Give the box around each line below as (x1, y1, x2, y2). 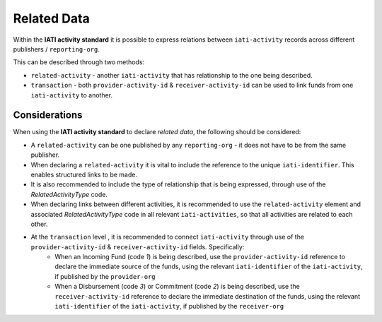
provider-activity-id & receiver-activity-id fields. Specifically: (30, 242, 245, 251)
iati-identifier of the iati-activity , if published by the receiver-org (54, 302, 284, 311)
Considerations (13, 109, 83, 121)
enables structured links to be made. (30, 170, 138, 179)
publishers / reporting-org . (13, 44, 100, 53)
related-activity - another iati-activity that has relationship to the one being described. (30, 71, 313, 79)
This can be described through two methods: (13, 58, 145, 66)
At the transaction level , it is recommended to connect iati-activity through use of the (30, 233, 304, 241)
